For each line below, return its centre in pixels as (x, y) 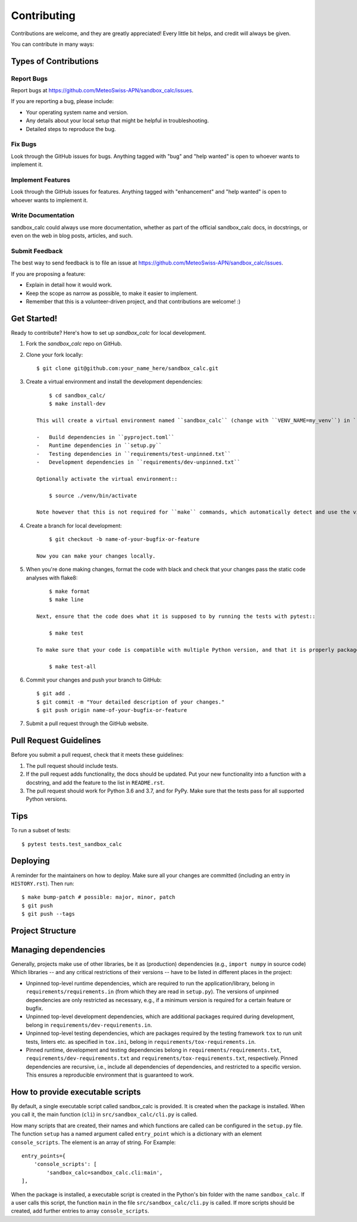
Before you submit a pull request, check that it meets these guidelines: (97, 755)
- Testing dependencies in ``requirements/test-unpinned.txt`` (134, 454)
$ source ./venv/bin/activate (93, 495)
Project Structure (44, 930)
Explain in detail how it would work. (69, 285)
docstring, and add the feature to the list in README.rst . (95, 782)
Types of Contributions (55, 61)
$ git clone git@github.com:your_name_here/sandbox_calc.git (127, 369)
